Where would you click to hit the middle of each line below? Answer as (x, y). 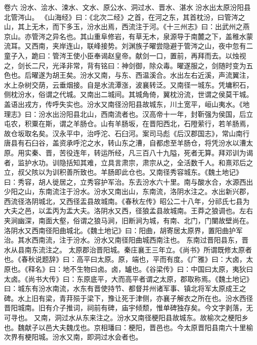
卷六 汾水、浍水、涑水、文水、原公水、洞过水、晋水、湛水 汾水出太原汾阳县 (128, 7)
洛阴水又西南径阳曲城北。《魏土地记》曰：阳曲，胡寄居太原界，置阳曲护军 (123, 230)
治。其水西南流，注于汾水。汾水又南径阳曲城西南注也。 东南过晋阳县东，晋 (126, 240)
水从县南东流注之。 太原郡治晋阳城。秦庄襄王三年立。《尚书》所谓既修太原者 (128, 249)
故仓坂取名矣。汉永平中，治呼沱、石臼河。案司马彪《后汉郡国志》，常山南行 (127, 133)
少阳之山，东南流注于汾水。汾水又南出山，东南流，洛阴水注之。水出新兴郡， (128, 191)
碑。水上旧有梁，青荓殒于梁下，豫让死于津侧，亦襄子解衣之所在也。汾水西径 (128, 298)
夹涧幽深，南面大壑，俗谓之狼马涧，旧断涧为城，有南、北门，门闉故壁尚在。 (128, 221)
